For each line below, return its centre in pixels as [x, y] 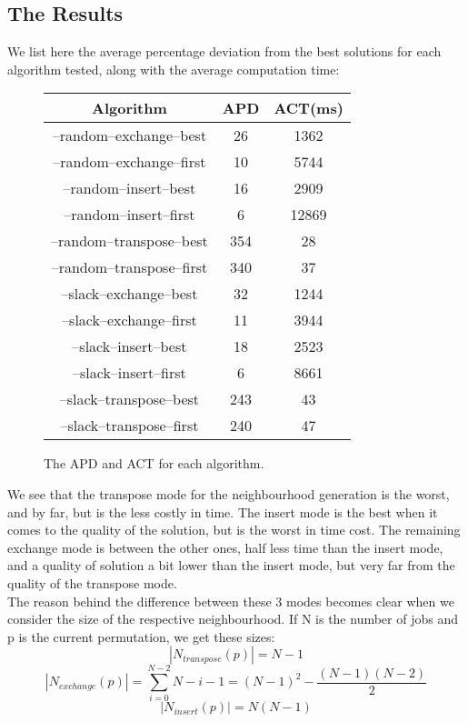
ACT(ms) [309, 108]
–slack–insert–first [129, 373]
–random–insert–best [129, 188]
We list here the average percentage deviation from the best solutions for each [224, 51]
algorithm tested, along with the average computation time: [174, 69]
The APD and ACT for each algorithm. [154, 463]
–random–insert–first [129, 215]
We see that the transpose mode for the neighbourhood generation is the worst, [229, 493]
